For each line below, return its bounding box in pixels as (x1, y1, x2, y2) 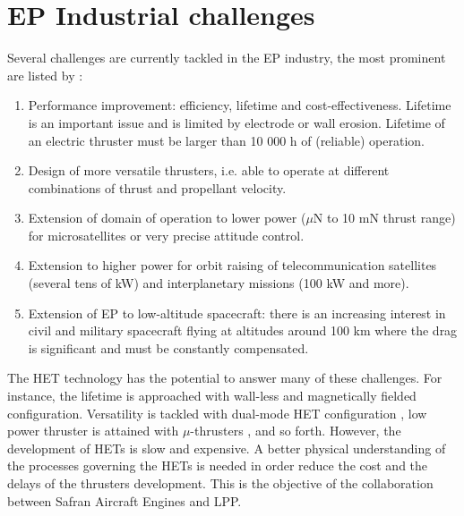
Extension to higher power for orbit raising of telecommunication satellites (28, 256, 437, 275)
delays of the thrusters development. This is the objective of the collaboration (7, 474, 434, 492)
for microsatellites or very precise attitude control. (28, 225, 305, 244)
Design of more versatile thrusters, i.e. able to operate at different (28, 161, 390, 180)
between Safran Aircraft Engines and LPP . (7, 491, 242, 510)
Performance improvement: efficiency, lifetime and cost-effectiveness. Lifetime (28, 96, 451, 114)
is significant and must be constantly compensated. (28, 338, 309, 357)
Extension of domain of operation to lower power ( (28, 208, 306, 227)
